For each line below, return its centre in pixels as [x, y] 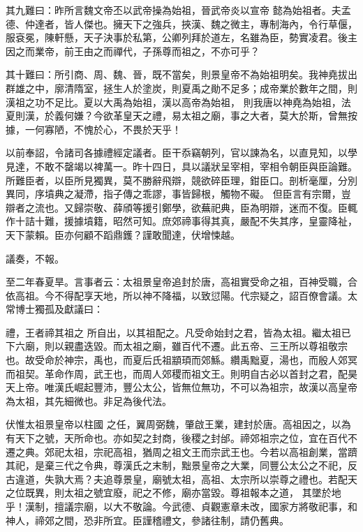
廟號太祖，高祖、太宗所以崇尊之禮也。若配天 [254, 479]
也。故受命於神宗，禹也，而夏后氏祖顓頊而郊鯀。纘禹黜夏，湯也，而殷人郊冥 [181, 360]
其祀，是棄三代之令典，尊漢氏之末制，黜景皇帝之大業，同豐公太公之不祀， [177, 465]
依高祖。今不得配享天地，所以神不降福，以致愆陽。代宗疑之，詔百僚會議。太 [181, 295]
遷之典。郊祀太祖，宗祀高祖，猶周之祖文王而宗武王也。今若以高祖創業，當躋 [181, 451]
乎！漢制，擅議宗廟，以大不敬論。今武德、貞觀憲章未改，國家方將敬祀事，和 [181, 506]
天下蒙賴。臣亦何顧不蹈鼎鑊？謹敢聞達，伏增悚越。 [123, 234]
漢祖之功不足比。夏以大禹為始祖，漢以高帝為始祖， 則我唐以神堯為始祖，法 [178, 102]
